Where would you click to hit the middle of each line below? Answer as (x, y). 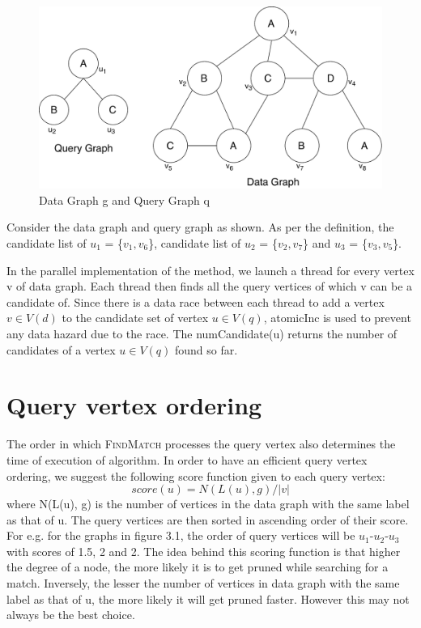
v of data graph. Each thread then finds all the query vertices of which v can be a (210, 286)
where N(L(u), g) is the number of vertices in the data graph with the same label (208, 504)
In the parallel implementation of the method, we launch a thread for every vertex (210, 270)
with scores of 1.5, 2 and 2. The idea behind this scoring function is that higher (204, 551)
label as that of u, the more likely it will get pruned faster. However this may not (208, 598)
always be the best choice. (71, 615)
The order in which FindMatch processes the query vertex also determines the (201, 444)
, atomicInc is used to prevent (337, 318)
